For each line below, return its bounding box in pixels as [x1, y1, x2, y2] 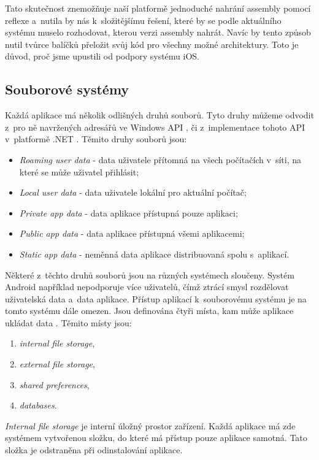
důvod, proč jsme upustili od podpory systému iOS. [5, 50, 200, 63]
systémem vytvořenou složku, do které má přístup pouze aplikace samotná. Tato [5, 431, 307, 444]
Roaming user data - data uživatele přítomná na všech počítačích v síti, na [19, 153, 302, 166]
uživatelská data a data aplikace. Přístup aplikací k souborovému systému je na [5, 292, 307, 305]
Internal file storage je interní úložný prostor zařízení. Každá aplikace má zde [5, 419, 296, 432]
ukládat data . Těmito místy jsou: [5, 316, 132, 329]
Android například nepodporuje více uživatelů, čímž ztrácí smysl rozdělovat [5, 280, 289, 293]
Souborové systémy [5, 80, 129, 99]
